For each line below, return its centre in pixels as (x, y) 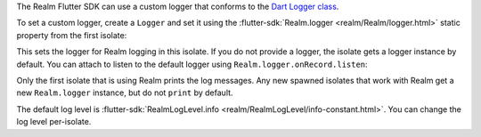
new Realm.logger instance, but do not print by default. (125, 93)
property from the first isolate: (72, 35)
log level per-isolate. (54, 122)
